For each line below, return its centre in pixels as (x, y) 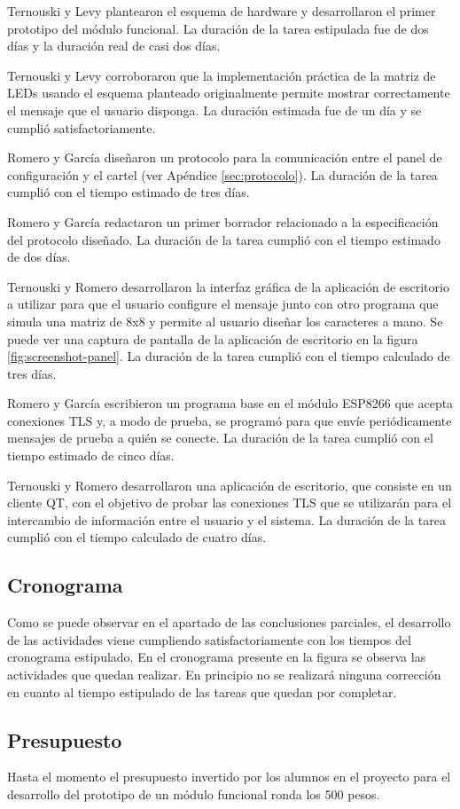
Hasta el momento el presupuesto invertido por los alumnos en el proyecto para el (229, 777)
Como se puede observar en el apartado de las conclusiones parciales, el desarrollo (229, 622)
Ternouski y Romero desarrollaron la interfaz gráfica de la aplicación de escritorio (228, 286)
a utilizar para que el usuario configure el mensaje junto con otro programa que (223, 304)
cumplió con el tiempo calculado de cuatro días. (137, 537)
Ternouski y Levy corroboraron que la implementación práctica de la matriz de (222, 75)
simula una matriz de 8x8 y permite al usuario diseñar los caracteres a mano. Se (225, 321)
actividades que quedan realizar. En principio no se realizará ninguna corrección (224, 675)
